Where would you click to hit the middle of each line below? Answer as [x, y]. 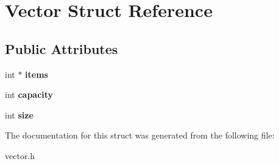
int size [19, 114]
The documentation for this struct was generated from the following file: [140, 135]
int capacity [29, 94]
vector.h [20, 155]
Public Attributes [62, 48]
